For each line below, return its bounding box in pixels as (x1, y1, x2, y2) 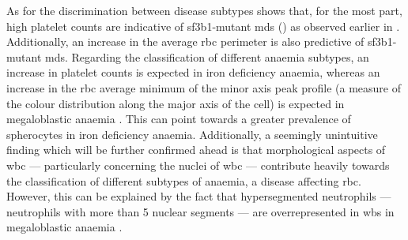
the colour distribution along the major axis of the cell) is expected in (6, 95, 345, 111)
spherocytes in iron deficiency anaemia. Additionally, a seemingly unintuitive (6, 126, 378, 142)
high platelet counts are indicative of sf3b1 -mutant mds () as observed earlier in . (6, 17, 400, 34)
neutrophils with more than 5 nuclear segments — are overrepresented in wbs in (6, 203, 395, 219)
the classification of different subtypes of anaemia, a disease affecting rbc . (6, 172, 361, 189)
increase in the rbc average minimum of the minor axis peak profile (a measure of (6, 79, 401, 96)
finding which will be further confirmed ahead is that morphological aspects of (6, 141, 386, 158)
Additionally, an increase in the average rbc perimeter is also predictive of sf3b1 (6, 33, 393, 50)
